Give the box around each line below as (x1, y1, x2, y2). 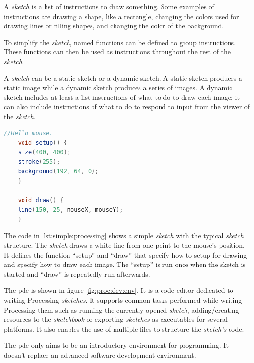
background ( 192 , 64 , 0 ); (18, 168, 99, 175)
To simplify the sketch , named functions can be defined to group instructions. (4, 37, 236, 47)
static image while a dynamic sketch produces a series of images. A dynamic (4, 82, 232, 93)
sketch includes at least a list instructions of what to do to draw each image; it (4, 92, 240, 102)
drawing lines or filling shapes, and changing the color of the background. (4, 21, 224, 31)
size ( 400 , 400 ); (18, 148, 71, 156)
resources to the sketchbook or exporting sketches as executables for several (4, 314, 228, 324)
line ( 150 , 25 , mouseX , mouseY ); (18, 206, 123, 214)
